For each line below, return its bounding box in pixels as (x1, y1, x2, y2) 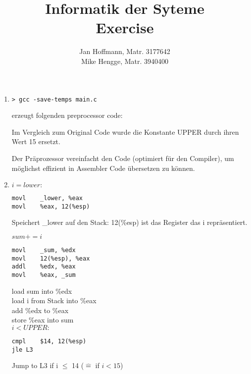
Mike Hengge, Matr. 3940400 (81, 55, 169, 66)
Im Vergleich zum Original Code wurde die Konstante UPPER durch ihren (11, 126, 239, 137)
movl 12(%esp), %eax (11, 255, 90, 262)
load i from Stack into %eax (11, 295, 97, 306)
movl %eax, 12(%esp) (11, 203, 90, 210)
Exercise (96, 17, 154, 38)
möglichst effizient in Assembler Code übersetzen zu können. (11, 162, 195, 173)
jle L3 (11, 346, 33, 353)
